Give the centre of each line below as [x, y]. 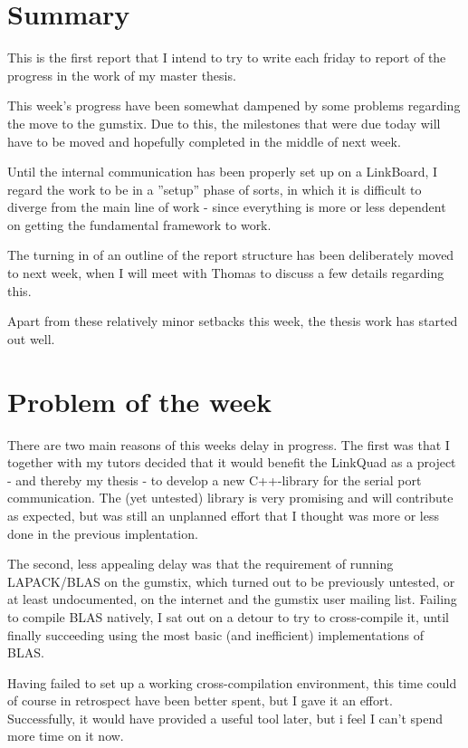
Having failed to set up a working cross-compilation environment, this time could [232, 682]
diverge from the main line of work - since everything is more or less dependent [227, 207]
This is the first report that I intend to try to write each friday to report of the [227, 58]
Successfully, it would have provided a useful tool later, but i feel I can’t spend [225, 718]
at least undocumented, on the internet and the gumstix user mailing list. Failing [232, 599]
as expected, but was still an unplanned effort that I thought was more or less [223, 515]
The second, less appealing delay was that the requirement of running [201, 564]
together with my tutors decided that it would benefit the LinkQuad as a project [232, 462]
